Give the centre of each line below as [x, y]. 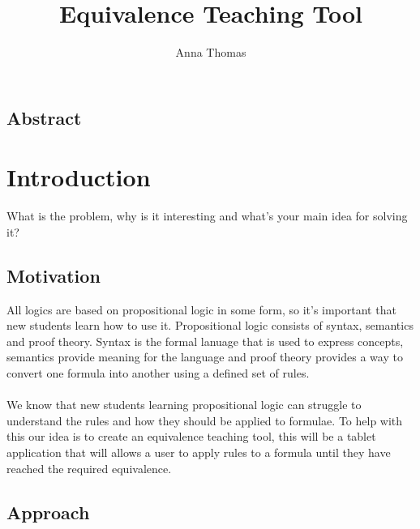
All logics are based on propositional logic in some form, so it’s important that [201, 309]
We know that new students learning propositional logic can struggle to [184, 405]
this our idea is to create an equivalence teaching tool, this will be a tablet [191, 436]
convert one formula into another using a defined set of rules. [158, 373]
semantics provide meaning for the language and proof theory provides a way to [205, 357]
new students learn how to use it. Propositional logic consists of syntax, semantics [210, 325]
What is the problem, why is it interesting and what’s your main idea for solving [207, 216]
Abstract [44, 117]
